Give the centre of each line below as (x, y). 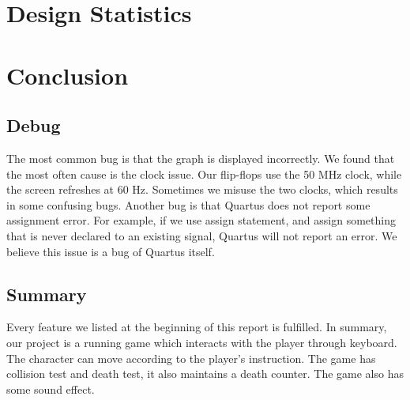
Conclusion (68, 75)
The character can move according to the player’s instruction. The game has (191, 358)
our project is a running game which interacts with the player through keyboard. (202, 342)
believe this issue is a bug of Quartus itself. (111, 251)
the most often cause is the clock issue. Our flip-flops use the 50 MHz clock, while (204, 174)
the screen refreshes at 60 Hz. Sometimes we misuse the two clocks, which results (202, 189)
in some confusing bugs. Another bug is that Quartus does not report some (188, 204)
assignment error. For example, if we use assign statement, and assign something (201, 220)
